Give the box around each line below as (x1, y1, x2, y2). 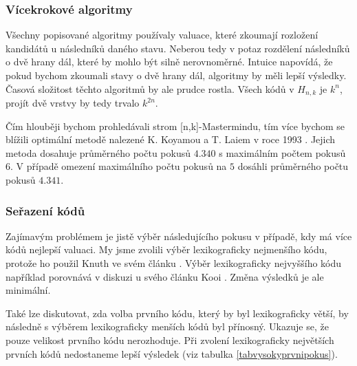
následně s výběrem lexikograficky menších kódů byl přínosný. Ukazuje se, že (6, 319, 329, 334)
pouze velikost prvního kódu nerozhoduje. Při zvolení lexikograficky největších (6, 332, 334, 347)
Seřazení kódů (6, 202, 85, 219)
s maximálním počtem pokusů (219, 145, 346, 160)
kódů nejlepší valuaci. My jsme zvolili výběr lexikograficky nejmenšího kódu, (6, 242, 327, 257)
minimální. (6, 283, 51, 297)
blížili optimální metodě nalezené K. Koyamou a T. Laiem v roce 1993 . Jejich (6, 132, 336, 147)
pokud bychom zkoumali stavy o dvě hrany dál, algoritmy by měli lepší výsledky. (6, 68, 347, 82)
